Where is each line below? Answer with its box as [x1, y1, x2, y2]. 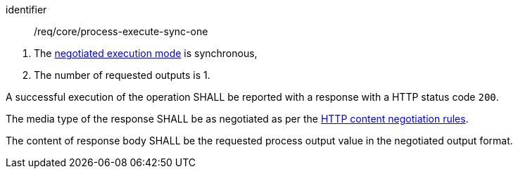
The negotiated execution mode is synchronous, [34, 47, 258, 59]
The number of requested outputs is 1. [34, 69, 210, 81]
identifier [6, 4, 47, 15]
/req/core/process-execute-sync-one [34, 25, 208, 37]
